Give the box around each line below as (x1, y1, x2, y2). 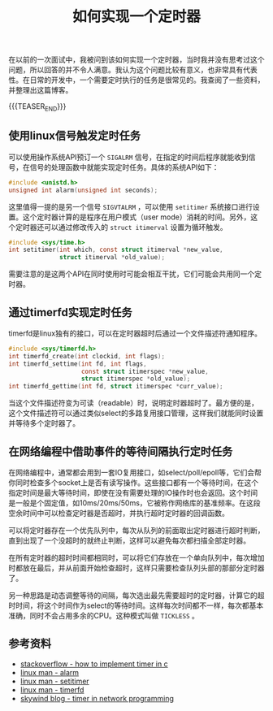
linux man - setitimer (19, 676, 89, 686)
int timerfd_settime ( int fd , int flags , (8, 359, 148, 368)
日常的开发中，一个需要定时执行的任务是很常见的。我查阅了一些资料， (29, 75, 265, 85)
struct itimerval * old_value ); (59, 254, 165, 262)
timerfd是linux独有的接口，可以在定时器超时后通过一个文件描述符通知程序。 (8, 328, 262, 338)
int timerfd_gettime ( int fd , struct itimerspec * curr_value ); (8, 383, 223, 391)
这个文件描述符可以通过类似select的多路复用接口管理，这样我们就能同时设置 (8, 408, 264, 418)
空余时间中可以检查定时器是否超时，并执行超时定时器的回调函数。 (8, 509, 229, 518)
